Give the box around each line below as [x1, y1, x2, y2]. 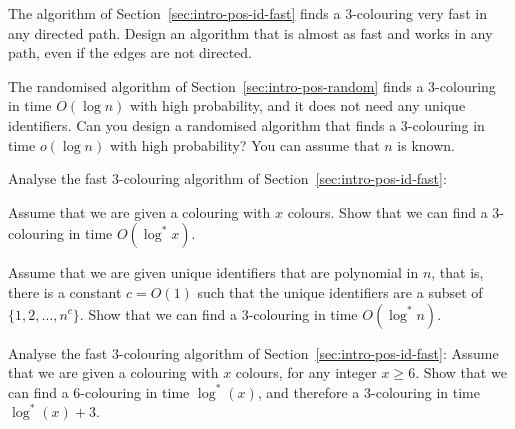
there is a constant [8, 281, 122, 302]
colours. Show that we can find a [287, 201, 488, 222]
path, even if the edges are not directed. [8, 42, 252, 63]
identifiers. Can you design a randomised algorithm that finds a [8, 114, 397, 135]
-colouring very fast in [352, 3, 487, 23]
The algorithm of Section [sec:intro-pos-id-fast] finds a [8, 3, 341, 23]
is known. [397, 134, 455, 155]
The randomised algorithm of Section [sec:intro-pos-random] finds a [8, 75, 424, 96]
